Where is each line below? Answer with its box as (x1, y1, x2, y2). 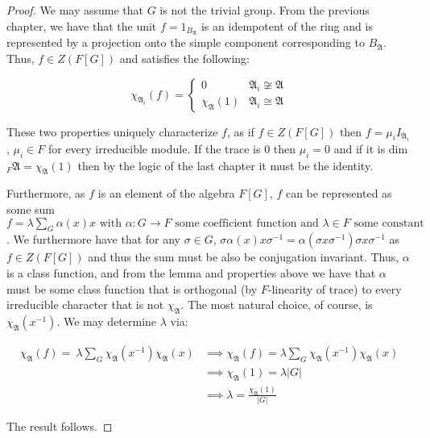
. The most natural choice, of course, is (180, 296, 373, 313)
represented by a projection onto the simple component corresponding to (6, 34, 365, 51)
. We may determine (56, 312, 157, 329)
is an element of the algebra (97, 185, 235, 202)
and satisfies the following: (119, 50, 250, 67)
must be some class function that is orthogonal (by (6, 280, 258, 297)
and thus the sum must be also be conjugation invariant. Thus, (88, 248, 399, 265)
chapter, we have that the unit (6, 17, 157, 34)
